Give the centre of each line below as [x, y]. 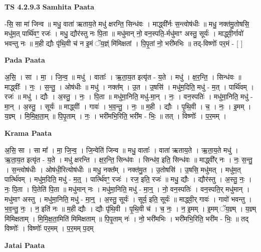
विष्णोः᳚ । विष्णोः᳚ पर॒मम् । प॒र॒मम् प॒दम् [49, 228]
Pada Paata [25, 60]
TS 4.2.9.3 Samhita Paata [50, 7]
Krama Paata [28, 133]
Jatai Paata [25, 245]
